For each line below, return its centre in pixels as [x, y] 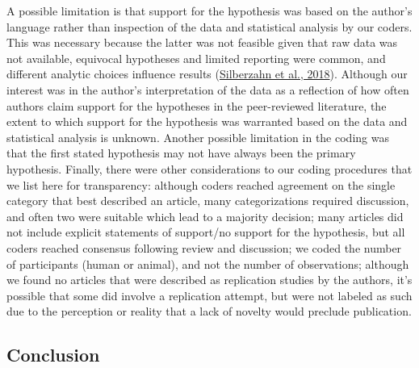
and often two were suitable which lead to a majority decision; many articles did [205, 216]
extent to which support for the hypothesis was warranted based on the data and [207, 121]
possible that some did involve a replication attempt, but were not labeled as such [209, 295]
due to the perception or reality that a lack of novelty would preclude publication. [209, 311]
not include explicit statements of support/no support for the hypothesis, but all [206, 232]
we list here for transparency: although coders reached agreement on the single [201, 184]
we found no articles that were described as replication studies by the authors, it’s [209, 280]
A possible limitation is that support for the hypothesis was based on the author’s [209, 10]
